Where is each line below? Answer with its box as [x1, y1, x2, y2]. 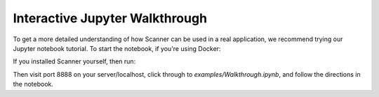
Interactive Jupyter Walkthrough [13, 10, 207, 26]
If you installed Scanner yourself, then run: [13, 57, 136, 66]
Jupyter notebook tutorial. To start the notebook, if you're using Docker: [13, 44, 221, 52]
